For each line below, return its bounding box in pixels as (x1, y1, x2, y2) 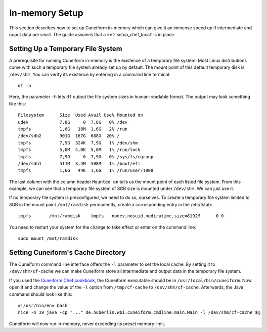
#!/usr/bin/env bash (18, 302, 68, 308)
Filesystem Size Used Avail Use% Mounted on (18, 112, 143, 118)
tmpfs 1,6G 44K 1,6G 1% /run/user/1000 (18, 168, 154, 173)
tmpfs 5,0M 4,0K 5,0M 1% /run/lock (18, 147, 141, 153)
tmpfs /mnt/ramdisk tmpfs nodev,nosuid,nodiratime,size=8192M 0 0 (18, 213, 224, 219)
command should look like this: (9, 291, 73, 297)
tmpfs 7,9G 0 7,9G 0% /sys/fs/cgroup (18, 154, 154, 159)
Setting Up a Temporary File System (9, 45, 122, 53)
